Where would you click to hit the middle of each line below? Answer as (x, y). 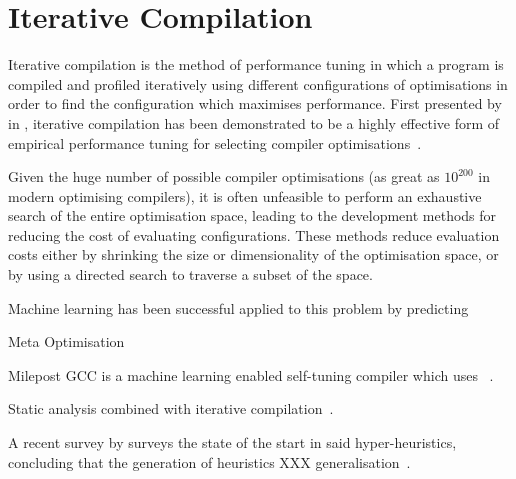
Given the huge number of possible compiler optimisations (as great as (224, 176)
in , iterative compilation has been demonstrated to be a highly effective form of (254, 122)
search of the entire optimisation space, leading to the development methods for (252, 215)
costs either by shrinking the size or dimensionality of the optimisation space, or (253, 254)
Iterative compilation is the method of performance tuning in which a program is (256, 64)
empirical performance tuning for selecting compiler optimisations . (215, 142)
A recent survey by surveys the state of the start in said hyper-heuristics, (232, 442)
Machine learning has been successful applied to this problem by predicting (238, 307)
